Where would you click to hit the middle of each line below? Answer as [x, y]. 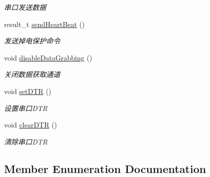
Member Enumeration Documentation [105, 168]
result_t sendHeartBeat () [45, 24]
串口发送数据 [25, 7]
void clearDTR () [31, 125]
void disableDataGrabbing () [48, 57]
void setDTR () [28, 91]
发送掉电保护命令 [32, 41]
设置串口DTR [26, 108]
